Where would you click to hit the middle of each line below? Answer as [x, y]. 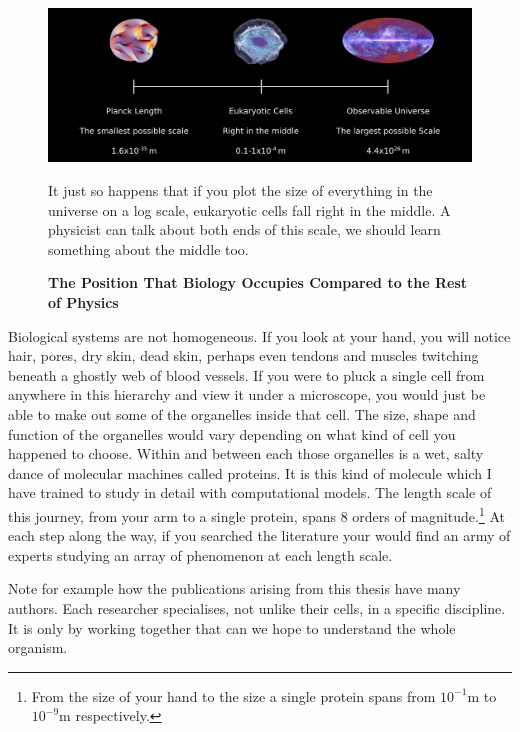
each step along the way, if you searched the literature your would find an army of [259, 535]
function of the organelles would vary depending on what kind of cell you [232, 433]
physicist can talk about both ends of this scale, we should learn [244, 229]
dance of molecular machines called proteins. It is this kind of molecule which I [250, 472]
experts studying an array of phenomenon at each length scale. [200, 554]
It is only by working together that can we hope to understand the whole [232, 627]
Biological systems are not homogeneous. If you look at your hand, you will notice [259, 335]
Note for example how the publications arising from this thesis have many [234, 588]
